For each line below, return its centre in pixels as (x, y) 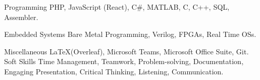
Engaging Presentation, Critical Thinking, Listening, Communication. (114, 71)
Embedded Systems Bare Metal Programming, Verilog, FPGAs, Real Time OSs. (130, 34)
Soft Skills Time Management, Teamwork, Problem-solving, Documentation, (124, 61)
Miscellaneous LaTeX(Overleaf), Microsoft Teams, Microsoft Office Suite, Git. (126, 51)
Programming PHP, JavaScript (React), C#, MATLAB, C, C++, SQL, (117, 7)
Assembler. (21, 17)
